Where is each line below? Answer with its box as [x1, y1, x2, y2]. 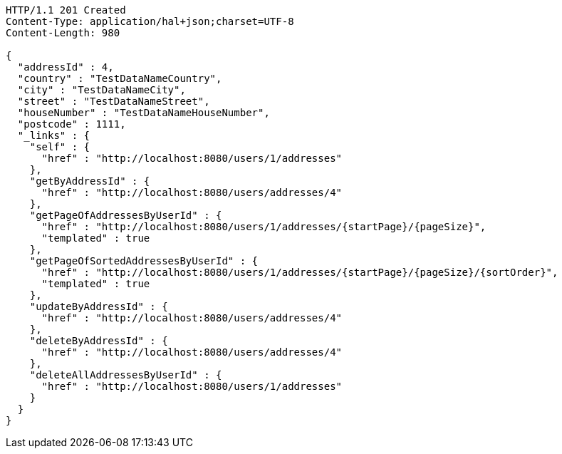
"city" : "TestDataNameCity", [17, 84, 186, 96]
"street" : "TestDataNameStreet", [17, 96, 210, 107]
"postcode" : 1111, [17, 118, 126, 130]
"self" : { [29, 141, 90, 153]
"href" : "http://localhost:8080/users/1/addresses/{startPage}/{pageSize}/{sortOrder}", [41, 267, 558, 278]
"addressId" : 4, [17, 61, 114, 73]
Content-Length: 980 [6, 27, 120, 38]
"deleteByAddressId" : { [29, 335, 168, 346]
